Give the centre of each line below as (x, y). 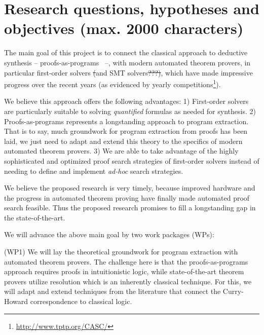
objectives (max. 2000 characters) (124, 28)
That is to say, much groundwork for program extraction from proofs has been (126, 131)
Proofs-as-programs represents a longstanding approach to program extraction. (126, 121)
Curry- (233, 291)
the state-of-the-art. (35, 217)
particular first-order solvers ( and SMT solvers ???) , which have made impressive (128, 72)
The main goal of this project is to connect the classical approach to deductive (126, 52)
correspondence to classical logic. (81, 301)
